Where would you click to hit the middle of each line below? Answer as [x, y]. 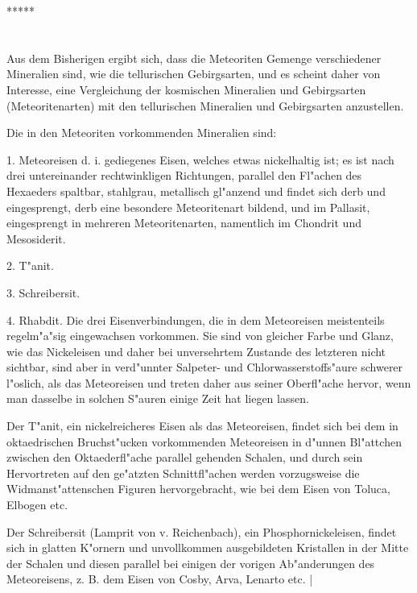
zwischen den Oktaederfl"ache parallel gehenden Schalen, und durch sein [185, 457]
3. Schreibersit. [43, 292]
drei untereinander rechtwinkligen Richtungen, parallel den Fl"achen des [184, 175]
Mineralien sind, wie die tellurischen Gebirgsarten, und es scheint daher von [194, 74]
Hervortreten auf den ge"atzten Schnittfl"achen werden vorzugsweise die [183, 473]
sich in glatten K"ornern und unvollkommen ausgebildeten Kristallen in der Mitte [208, 547]
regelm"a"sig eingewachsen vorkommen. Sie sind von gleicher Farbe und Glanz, [200, 336]
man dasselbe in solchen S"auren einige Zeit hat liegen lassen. [158, 398]
